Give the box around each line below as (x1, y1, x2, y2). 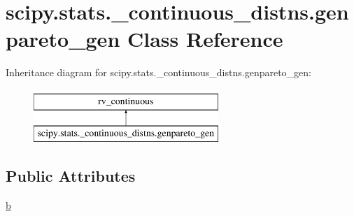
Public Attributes (6, 165, 136, 187)
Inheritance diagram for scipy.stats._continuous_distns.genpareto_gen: (6, 65, 311, 80)
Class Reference (127, 24, 283, 53)
